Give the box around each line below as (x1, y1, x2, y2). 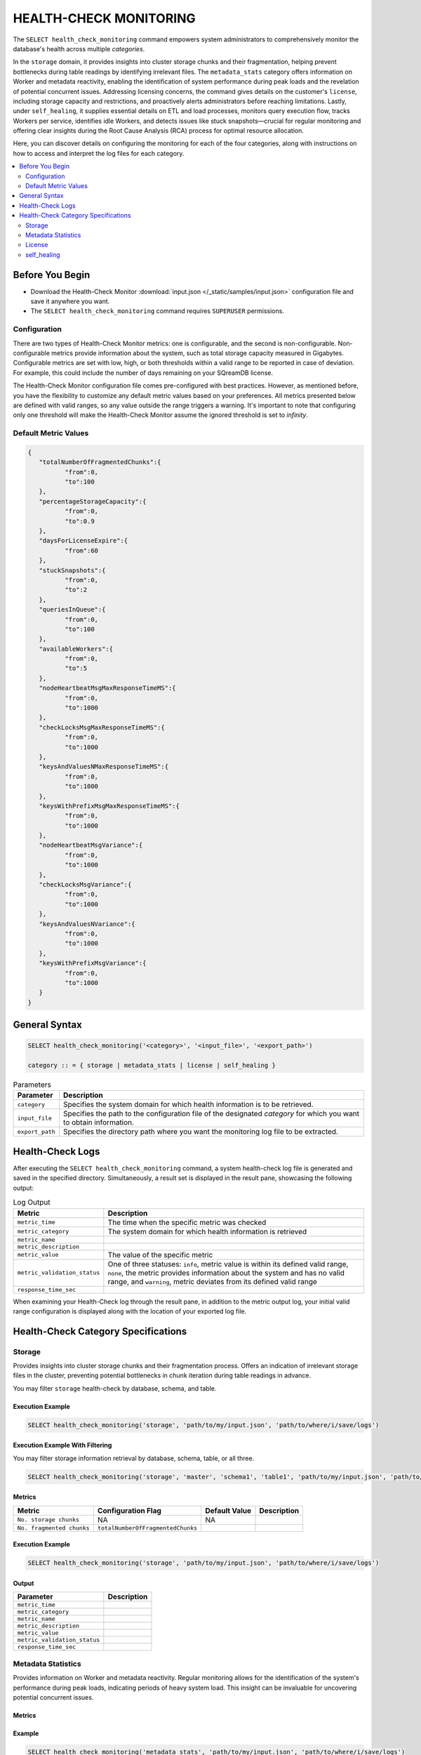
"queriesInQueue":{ (39, 606, 106, 614)
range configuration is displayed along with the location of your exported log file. (13, 1306, 247, 1316)
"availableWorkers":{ (39, 644, 114, 653)
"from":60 (64, 546, 98, 555)
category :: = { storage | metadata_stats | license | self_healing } (27, 1061, 276, 1070)
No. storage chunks (17, 1516, 80, 1523)
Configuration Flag (97, 1506, 161, 1516)
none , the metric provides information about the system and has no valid (107, 1268, 345, 1278)
